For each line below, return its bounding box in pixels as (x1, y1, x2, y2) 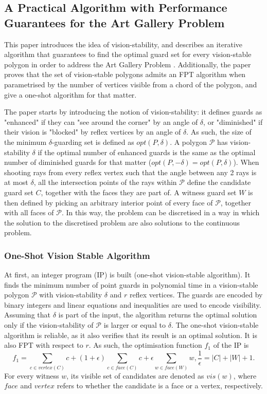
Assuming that (4, 309, 50, 320)
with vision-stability (39, 289, 102, 300)
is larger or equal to (103, 320, 166, 330)
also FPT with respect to (4, 340, 83, 350)
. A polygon (170, 136, 207, 147)
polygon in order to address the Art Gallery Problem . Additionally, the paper (4, 59, 251, 69)
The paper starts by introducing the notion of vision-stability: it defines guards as (4, 106, 262, 117)
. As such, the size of (186, 126, 252, 137)
